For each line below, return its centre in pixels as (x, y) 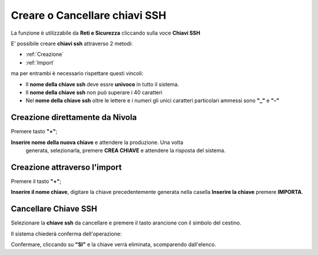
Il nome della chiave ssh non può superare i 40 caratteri (94, 92)
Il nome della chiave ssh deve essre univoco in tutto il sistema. (102, 84)
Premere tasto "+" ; (34, 132)
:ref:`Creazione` (45, 54)
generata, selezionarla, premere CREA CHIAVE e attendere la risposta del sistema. (126, 150)
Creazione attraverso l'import (66, 167)
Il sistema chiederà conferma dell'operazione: (66, 234)
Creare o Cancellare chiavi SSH (89, 15)
